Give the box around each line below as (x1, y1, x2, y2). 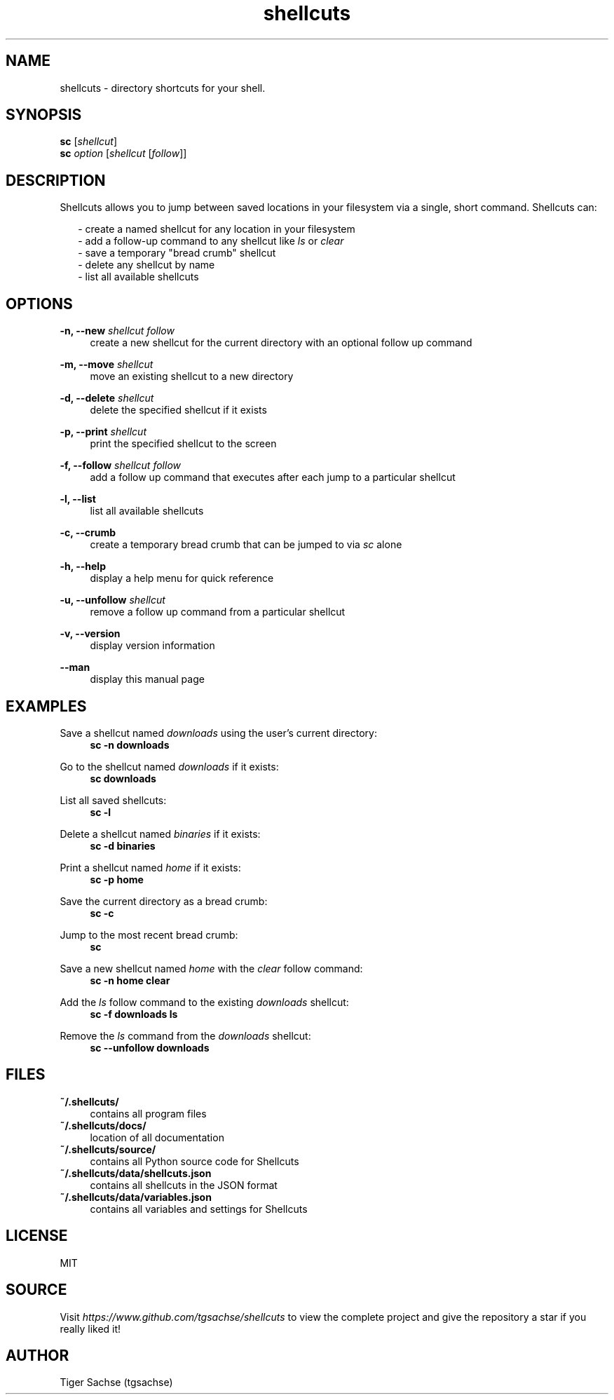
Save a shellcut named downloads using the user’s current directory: (60, 726, 377, 739)
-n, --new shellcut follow (60, 325, 175, 337)
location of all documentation (90, 1131, 224, 1143)
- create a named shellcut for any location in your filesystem (78, 223, 355, 236)
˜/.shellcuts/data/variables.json (60, 1190, 212, 1203)
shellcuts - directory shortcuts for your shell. (60, 81, 266, 94)
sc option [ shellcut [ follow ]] (60, 147, 187, 160)
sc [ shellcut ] (60, 135, 118, 148)
